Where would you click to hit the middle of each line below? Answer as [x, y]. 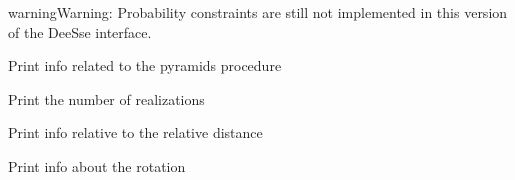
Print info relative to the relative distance [135, 132]
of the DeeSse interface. [80, 31]
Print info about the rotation [97, 165]
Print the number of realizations [106, 98]
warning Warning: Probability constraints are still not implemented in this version [258, 12]
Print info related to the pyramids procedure [145, 65]
